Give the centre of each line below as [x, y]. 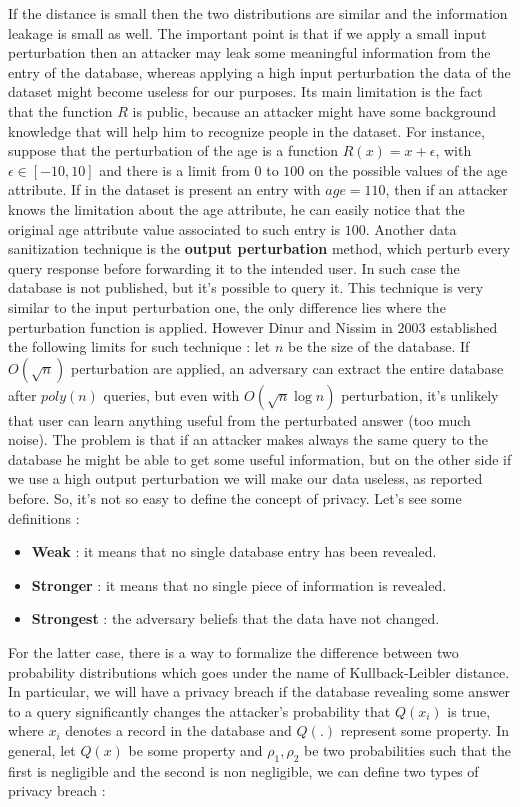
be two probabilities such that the [407, 750]
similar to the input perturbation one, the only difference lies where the [227, 306]
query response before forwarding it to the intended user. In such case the [234, 267]
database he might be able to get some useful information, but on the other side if [260, 458]
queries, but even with [171, 394]
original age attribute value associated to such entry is [174, 228]
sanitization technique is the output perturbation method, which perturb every [259, 248]
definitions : [44, 517]
